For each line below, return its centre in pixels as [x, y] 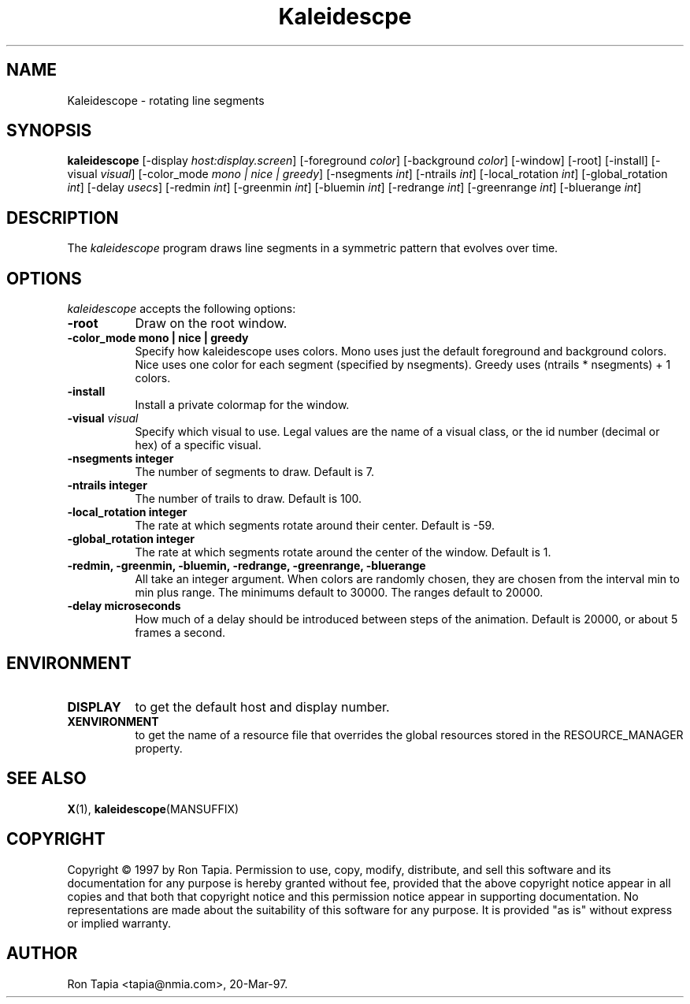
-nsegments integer [121, 459]
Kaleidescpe [345, 17]
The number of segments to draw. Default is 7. [254, 472]
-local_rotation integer [127, 512]
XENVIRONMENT [113, 721]
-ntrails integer [107, 485]
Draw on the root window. [211, 324]
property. [159, 748]
